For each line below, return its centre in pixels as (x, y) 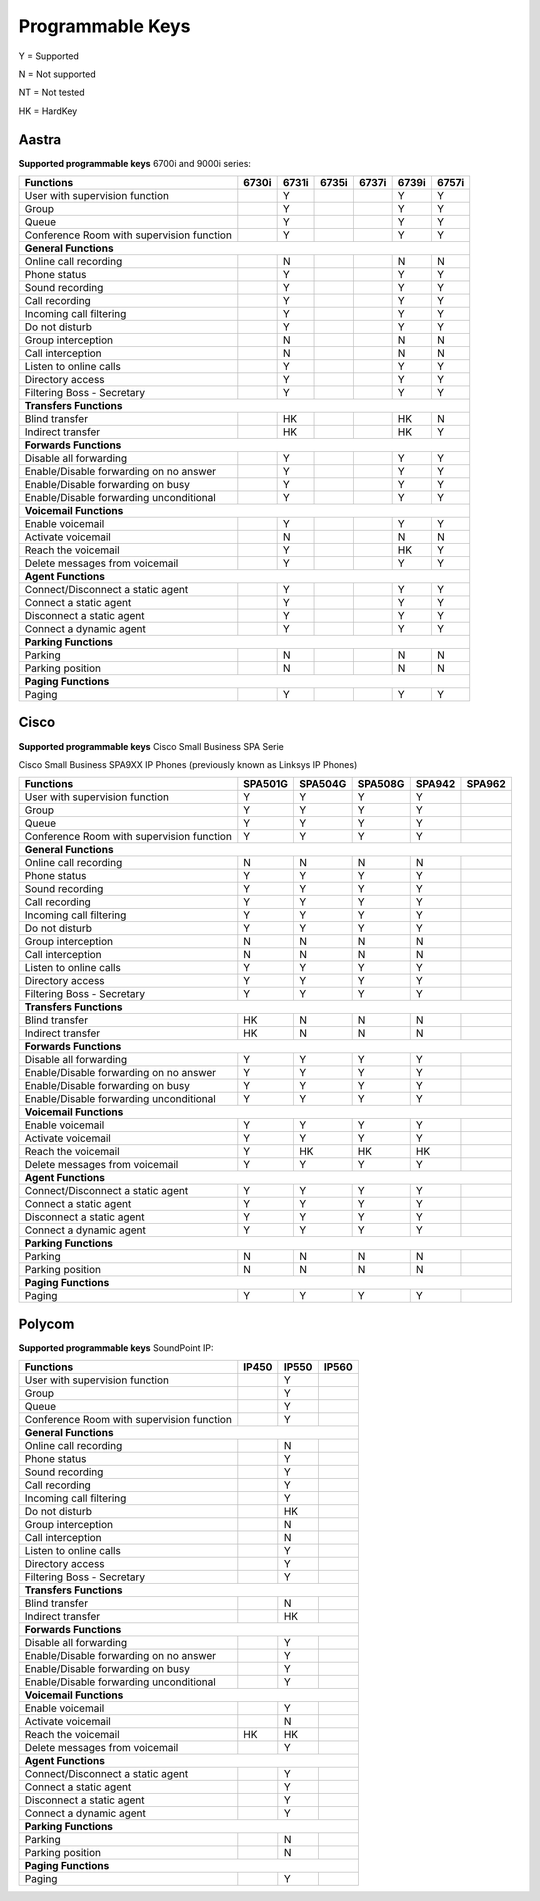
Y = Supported (49, 56)
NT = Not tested (51, 92)
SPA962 (486, 784)
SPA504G (322, 784)
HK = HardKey (48, 111)
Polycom (46, 1323)
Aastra (40, 139)
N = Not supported (57, 74)
